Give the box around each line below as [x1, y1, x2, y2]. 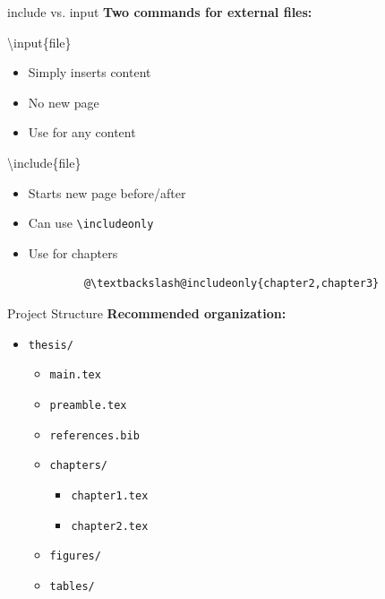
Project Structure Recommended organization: [7, 304, 287, 322]
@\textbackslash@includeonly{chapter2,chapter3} [83, 277, 380, 291]
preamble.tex [49, 398, 127, 412]
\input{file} [7, 32, 72, 51]
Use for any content [28, 123, 136, 142]
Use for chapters [28, 243, 118, 262]
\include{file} [7, 152, 81, 171]
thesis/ [28, 338, 73, 352]
